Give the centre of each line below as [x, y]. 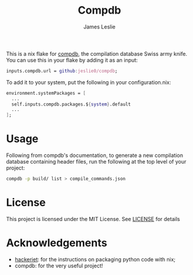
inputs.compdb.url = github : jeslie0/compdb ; [62, 71]
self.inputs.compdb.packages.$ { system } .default [71, 104]
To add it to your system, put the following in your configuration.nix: [89, 82]
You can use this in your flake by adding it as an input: [72, 60]
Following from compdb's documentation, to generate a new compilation [95, 155]
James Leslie [99, 27]
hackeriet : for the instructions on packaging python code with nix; [95, 259]
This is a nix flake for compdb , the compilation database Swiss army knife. [97, 53]
